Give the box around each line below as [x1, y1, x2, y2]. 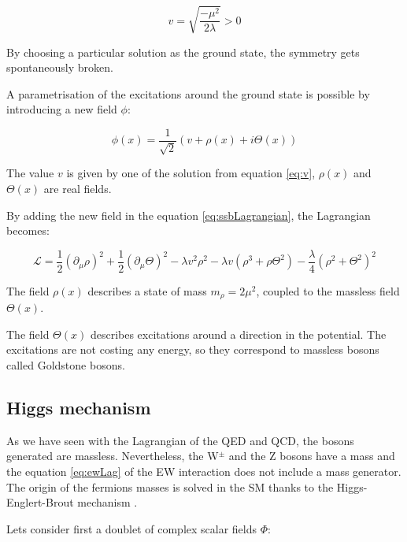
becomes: [6, 222, 50, 239]
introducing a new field [6, 101, 117, 117]
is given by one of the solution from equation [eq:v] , [66, 165, 316, 181]
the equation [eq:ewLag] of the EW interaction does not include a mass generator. [6, 463, 401, 480]
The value [6, 165, 54, 181]
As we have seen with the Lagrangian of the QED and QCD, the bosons [6, 432, 354, 448]
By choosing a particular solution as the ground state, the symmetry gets [6, 43, 360, 60]
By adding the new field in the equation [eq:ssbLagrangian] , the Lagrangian [6, 206, 371, 223]
